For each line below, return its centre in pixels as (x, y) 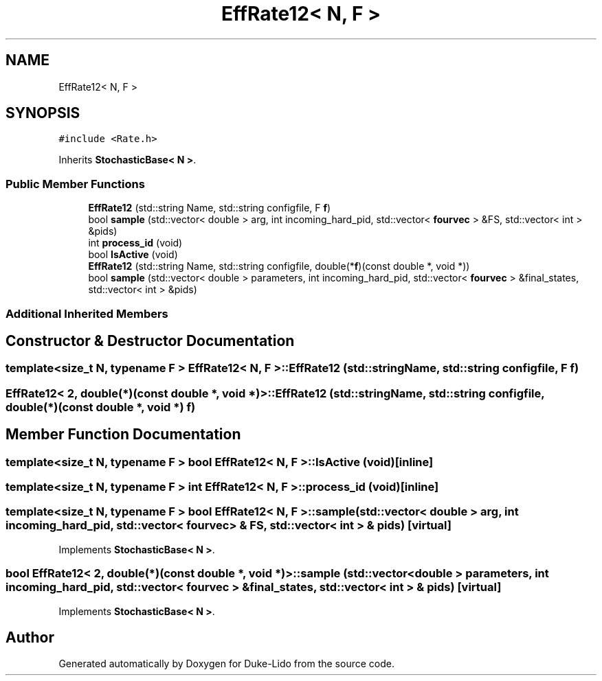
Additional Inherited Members (87, 313)
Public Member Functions (75, 184)
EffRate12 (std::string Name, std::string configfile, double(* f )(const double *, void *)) (279, 266)
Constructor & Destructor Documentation (150, 340)
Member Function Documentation (123, 435)
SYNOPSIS (43, 113)
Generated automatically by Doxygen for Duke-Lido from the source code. (226, 664)
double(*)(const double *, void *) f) (101, 407)
